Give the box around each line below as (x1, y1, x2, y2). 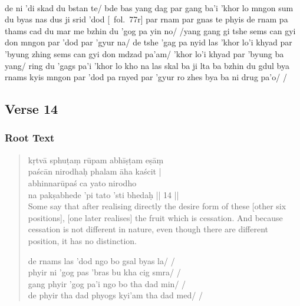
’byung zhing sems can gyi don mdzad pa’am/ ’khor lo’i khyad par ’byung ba (5, 47, 284, 60)
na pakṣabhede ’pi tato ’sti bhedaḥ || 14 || (28, 188, 179, 200)
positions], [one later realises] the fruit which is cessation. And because (28, 211, 283, 223)
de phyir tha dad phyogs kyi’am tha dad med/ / (28, 289, 203, 301)
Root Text (5, 130, 55, 145)
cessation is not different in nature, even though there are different (28, 223, 268, 235)
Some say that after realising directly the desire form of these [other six (28, 200, 286, 212)
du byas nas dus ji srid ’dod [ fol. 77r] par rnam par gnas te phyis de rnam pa (5, 13, 288, 25)
